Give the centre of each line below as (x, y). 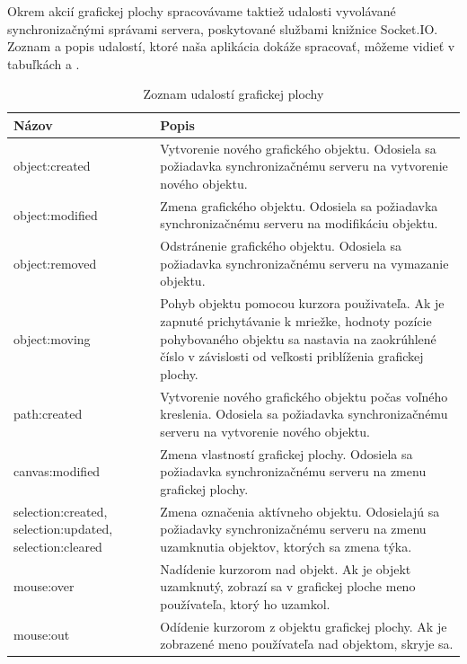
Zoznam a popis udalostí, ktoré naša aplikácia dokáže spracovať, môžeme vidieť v (231, 46)
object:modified (56, 214)
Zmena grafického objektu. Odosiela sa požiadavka (299, 205)
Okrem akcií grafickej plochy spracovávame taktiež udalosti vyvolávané (202, 11)
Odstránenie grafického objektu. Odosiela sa (281, 246)
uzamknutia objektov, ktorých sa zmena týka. (286, 546)
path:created (48, 414)
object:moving (52, 338)
